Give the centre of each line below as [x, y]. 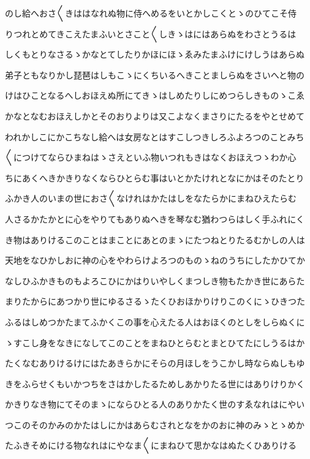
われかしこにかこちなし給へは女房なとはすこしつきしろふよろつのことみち [155, 136]
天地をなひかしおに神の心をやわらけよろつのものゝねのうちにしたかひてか [155, 260]
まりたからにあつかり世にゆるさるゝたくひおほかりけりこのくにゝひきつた [155, 301]
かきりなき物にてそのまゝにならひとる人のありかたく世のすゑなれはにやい [155, 404]
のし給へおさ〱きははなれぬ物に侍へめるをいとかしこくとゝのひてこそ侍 [151, 13]
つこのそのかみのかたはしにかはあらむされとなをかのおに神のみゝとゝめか [155, 424]
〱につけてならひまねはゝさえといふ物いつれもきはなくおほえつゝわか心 [151, 157]
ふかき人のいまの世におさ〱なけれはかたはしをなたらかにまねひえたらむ [151, 198]
